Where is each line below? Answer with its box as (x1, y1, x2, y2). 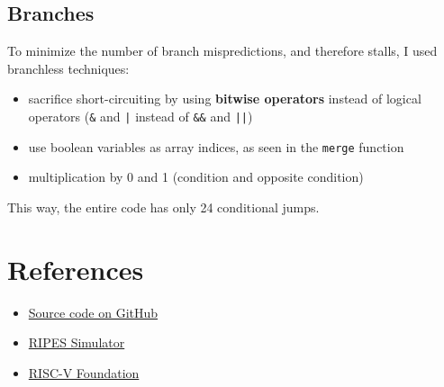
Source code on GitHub (28, 302, 159, 321)
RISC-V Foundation (28, 363, 140, 382)
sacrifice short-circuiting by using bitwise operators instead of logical (28, 89, 421, 108)
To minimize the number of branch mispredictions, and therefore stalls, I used (7, 41, 438, 60)
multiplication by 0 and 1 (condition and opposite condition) (28, 167, 364, 186)
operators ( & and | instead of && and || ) (28, 106, 253, 125)
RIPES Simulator (28, 333, 125, 352)
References (7, 250, 144, 287)
